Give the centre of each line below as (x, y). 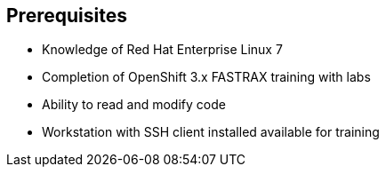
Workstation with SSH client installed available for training (211, 132)
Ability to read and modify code (134, 105)
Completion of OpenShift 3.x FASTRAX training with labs (206, 77)
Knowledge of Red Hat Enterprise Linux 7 (162, 50)
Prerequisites (67, 16)
